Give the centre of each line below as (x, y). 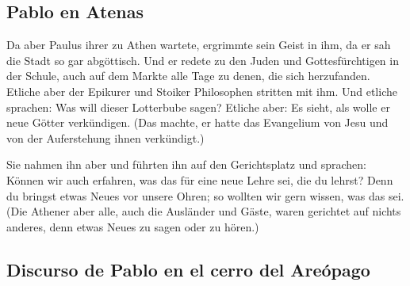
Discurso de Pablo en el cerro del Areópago (188, 269)
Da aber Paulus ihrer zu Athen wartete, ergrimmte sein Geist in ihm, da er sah (199, 45)
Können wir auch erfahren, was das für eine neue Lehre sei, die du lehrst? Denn (200, 179)
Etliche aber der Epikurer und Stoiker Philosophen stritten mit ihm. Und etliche (202, 91)
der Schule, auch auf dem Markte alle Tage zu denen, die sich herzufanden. (188, 76)
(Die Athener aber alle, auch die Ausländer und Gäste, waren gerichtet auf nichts (204, 211)
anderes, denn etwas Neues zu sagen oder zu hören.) (133, 226)
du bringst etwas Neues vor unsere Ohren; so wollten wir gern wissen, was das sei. (205, 195)
